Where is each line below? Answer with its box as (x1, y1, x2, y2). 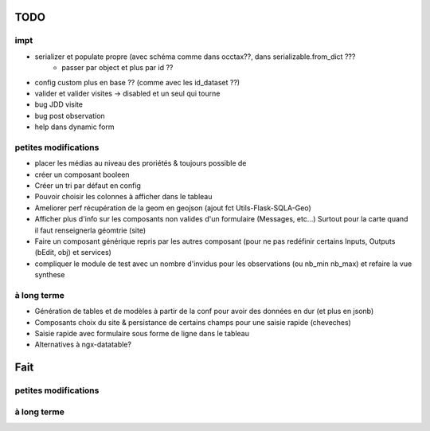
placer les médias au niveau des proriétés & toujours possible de (34, 159, 247, 168)
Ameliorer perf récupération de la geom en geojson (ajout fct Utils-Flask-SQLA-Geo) (34, 203, 312, 213)
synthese (34, 270, 65, 280)
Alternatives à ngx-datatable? (34, 339, 131, 350)
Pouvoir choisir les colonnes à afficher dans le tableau (34, 192, 213, 202)
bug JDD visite (34, 100, 84, 109)
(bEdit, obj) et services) (34, 248, 111, 257)
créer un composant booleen (34, 170, 131, 179)
